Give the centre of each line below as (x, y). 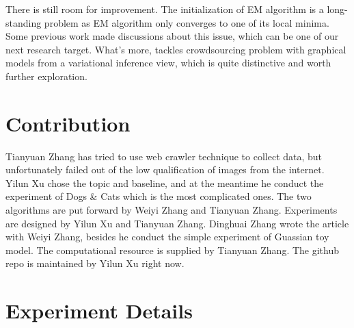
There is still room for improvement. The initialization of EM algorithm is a (165, 9)
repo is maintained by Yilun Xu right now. (95, 263)
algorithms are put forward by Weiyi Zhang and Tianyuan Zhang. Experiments (172, 210)
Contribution (68, 123)
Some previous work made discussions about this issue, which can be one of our (172, 36)
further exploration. (46, 76)
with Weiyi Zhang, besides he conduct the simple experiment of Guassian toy (167, 237)
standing (24, 22)
